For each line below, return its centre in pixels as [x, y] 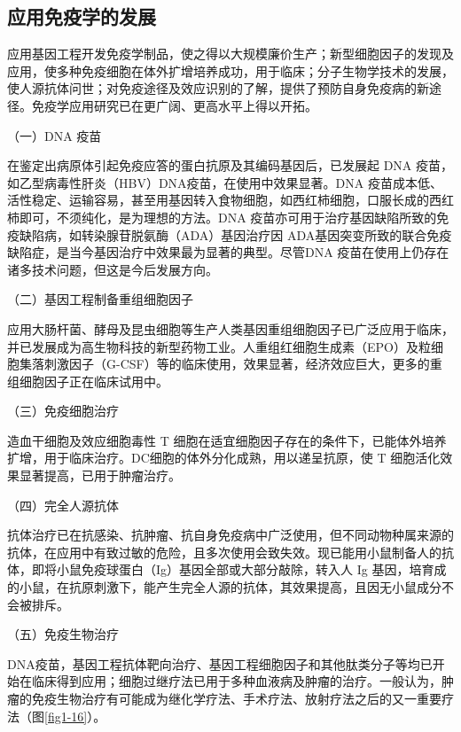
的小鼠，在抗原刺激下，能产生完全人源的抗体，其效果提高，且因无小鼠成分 [224, 587]
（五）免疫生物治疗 [63, 634]
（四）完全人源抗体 [63, 505]
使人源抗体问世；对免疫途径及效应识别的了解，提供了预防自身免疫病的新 [218, 88]
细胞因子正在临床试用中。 [94, 381]
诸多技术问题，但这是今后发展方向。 [113, 269]
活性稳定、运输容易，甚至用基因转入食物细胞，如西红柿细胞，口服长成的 [218, 200]
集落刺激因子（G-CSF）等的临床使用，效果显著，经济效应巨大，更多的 [224, 364]
